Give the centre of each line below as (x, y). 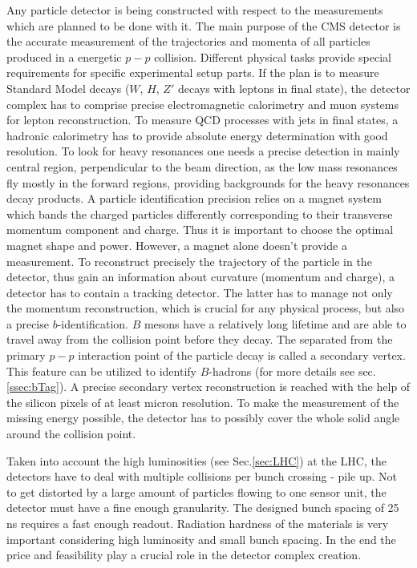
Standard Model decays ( (68, 88)
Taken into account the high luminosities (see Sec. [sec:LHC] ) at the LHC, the (196, 460)
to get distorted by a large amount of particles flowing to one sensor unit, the (196, 491)
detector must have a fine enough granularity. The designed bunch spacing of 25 (203, 508)
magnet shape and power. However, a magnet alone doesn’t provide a (177, 245)
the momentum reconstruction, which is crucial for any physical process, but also (206, 308)
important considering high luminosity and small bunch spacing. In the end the (201, 539)
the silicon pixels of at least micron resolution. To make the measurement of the (203, 402)
